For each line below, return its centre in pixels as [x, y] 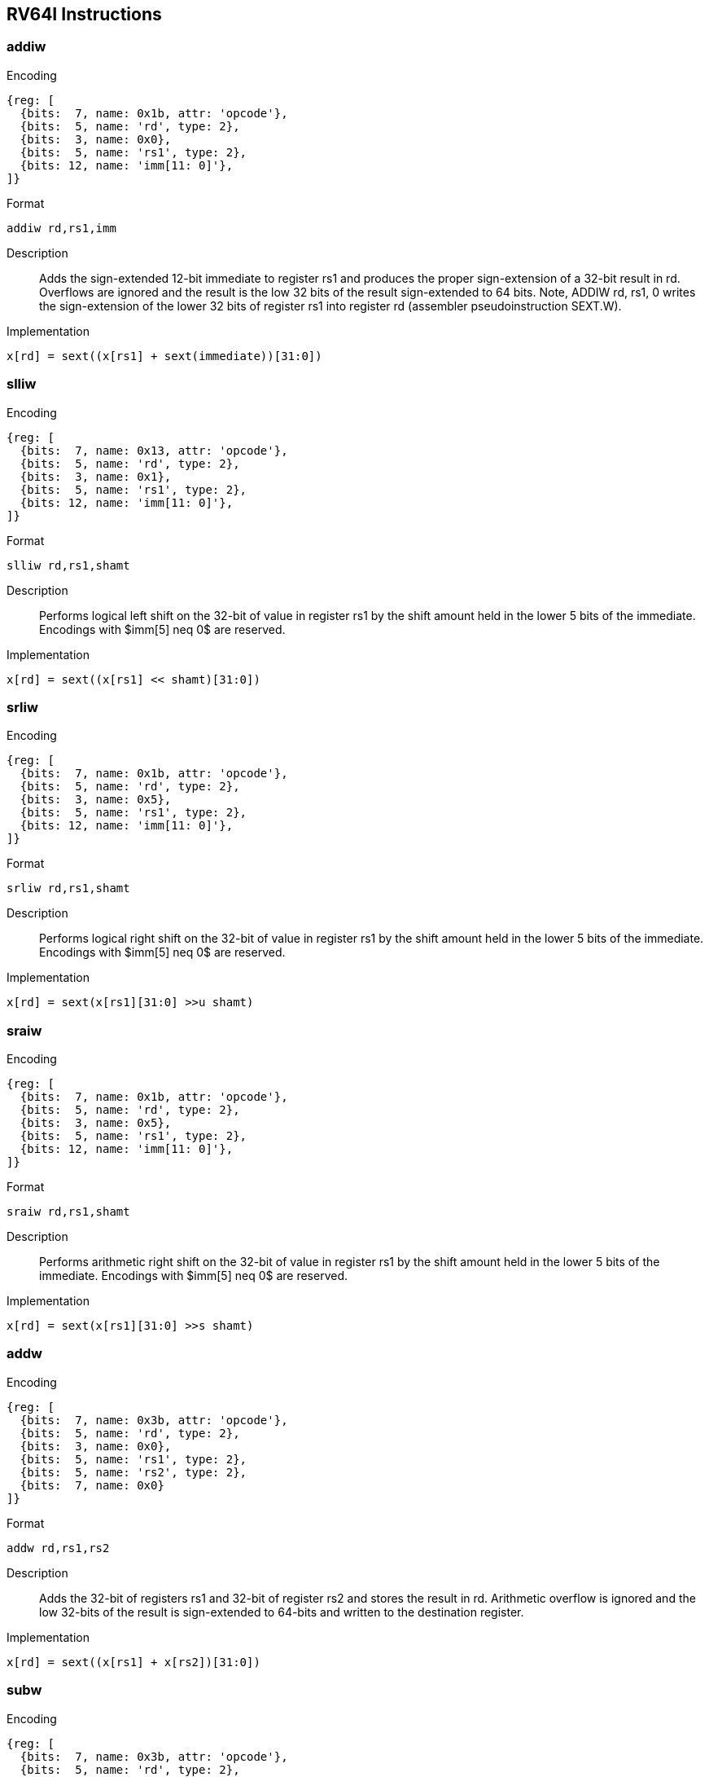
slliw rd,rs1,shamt [68, 565]
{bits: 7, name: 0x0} [92, 1485]
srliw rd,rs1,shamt [68, 888]
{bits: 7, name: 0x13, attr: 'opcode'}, [154, 450]
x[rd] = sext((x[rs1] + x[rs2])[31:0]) [133, 1662]
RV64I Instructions [84, 14]
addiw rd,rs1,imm [61, 228]
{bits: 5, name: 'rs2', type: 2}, [133, 1472]
